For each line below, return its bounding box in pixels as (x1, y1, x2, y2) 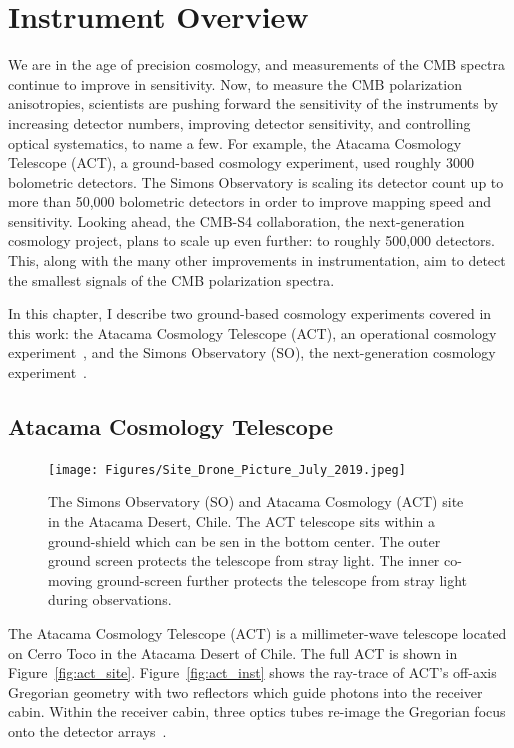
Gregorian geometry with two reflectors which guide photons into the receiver (8, 681, 483, 702)
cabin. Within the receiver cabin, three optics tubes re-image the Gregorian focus (8, 701, 506, 722)
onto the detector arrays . (8, 721, 167, 742)
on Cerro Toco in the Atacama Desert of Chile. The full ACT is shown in (8, 642, 458, 663)
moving (48, 569, 93, 590)
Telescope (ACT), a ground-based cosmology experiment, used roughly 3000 (8, 152, 474, 173)
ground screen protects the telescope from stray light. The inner (48, 550, 440, 571)
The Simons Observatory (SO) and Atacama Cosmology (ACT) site (48, 491, 464, 512)
